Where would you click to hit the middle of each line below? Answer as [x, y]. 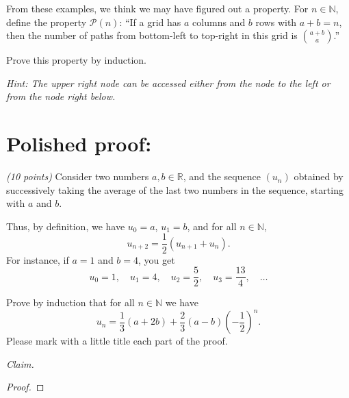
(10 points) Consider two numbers [78, 176]
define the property [47, 22]
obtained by [319, 176]
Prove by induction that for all [70, 302]
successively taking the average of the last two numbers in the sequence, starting [175, 189]
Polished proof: [79, 144]
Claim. [20, 363]
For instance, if [38, 259]
